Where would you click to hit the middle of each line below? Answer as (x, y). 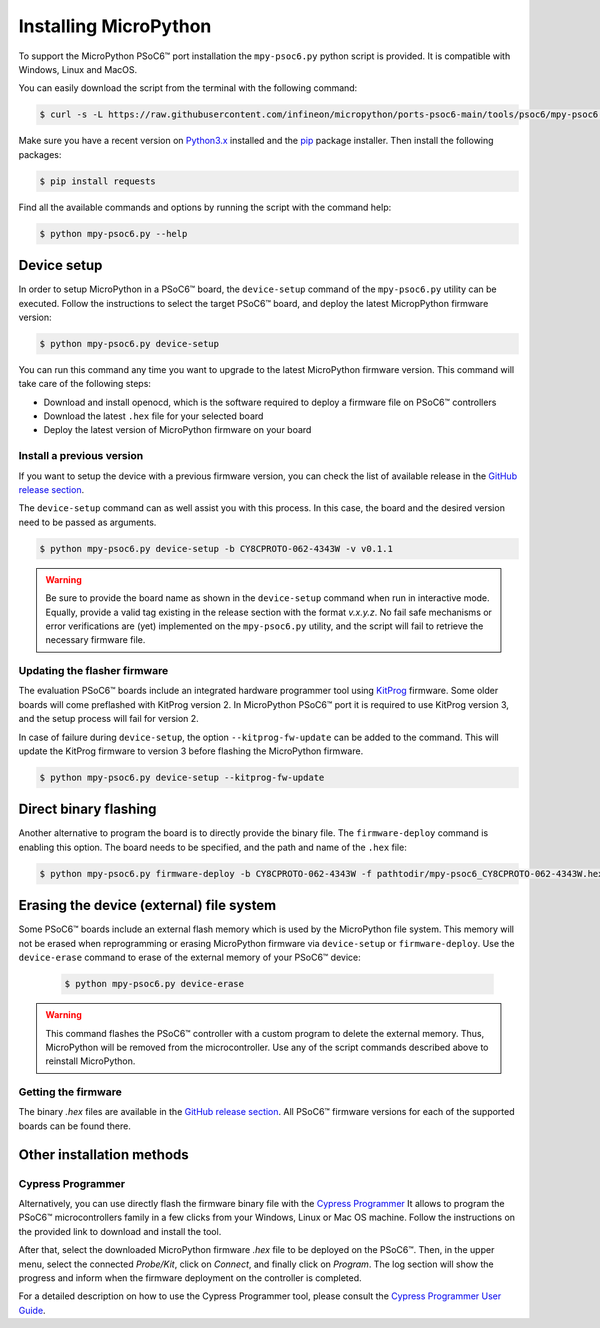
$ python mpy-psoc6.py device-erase (154, 984)
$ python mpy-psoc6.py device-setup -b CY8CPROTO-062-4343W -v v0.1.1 (216, 548)
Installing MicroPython (115, 26)
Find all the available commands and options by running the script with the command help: (205, 207)
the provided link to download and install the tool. (120, 1231)
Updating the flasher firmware (93, 671)
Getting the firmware (70, 1092)
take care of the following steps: (85, 384)
